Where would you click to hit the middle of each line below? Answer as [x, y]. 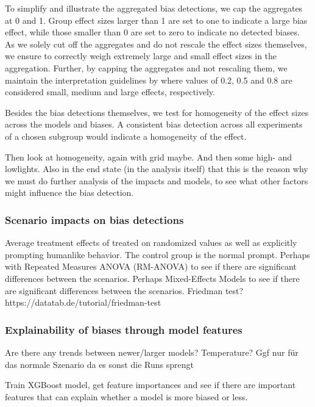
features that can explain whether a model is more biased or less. [126, 396]
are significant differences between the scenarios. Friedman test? [124, 290]
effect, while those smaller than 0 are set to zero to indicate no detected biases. [152, 32]
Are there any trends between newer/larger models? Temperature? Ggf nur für [152, 352]
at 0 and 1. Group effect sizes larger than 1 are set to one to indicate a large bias [156, 20]
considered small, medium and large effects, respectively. [110, 92]
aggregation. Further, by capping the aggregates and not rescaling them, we [146, 67]
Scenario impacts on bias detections [94, 219]
